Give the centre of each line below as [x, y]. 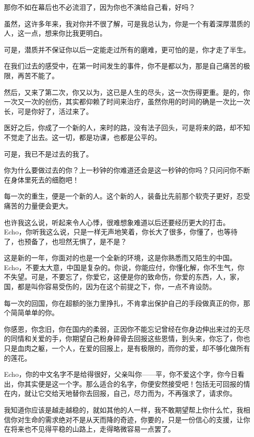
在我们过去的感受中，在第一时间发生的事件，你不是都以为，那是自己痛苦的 [124, 66]
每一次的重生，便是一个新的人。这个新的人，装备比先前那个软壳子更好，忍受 [127, 196]
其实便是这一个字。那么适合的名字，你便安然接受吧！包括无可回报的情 [137, 383]
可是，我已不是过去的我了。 [48, 153]
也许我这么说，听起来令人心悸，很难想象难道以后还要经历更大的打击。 [117, 222]
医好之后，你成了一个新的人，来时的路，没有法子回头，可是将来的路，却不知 [127, 127]
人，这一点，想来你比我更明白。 [55, 33]
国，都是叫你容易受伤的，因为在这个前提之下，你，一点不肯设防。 [110, 287]
